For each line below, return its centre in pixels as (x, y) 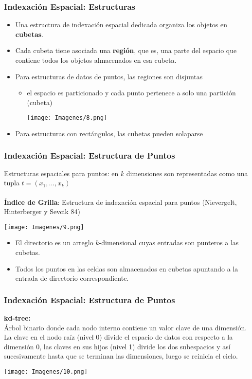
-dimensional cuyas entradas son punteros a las (169, 243)
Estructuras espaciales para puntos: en (61, 173)
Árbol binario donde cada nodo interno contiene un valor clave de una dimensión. (126, 327)
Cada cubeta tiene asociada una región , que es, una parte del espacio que (126, 50)
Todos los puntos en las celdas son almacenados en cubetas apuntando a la (127, 268)
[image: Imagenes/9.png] (44, 227)
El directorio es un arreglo (54, 243)
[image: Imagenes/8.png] (67, 118)
